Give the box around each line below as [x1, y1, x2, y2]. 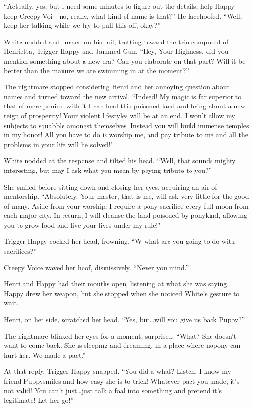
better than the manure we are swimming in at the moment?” [4, 65, 189, 75]
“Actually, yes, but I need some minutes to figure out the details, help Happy [4, 1, 235, 11]
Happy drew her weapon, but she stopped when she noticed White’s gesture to [4, 288, 240, 298]
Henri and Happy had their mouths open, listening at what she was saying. [4, 279, 229, 289]
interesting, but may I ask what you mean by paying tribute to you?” [4, 165, 212, 175]
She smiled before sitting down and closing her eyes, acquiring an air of [4, 181, 217, 192]
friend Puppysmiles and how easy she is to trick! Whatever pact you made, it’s [4, 376, 240, 386]
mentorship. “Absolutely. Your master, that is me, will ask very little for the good [4, 191, 249, 201]
